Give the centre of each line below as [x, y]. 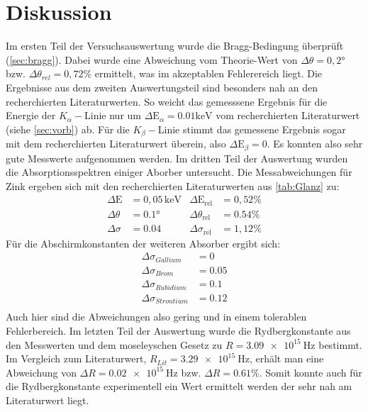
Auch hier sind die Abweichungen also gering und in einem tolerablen [156, 317]
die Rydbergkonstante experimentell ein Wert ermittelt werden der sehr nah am [179, 386]
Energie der [31, 115]
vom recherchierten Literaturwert [288, 115]
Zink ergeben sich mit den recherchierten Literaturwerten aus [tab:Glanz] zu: [173, 185]
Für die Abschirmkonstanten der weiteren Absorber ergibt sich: [143, 243]
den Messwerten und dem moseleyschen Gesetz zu [114, 344]
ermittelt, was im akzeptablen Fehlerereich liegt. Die [208, 73]
